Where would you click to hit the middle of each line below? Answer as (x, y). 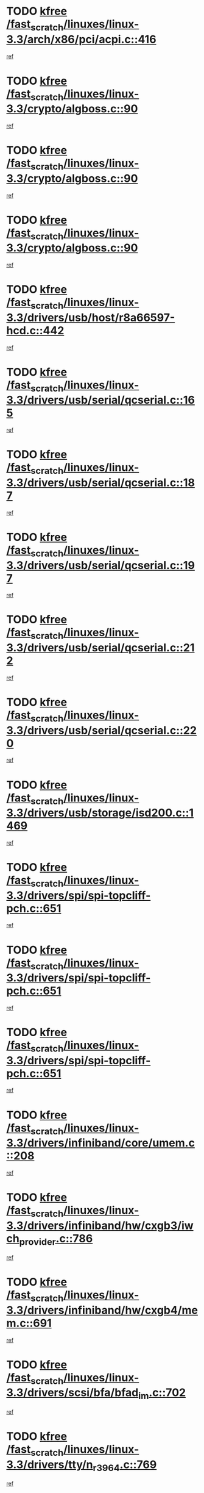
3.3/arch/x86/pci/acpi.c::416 (81, 39)
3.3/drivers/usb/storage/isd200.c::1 (100, 813)
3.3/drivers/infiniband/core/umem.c (100, 1143)
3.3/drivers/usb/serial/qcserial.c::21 (100, 648)
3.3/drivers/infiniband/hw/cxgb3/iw (100, 1226)
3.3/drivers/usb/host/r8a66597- (91, 317)
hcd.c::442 (35, 330)
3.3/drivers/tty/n (50, 1464)
